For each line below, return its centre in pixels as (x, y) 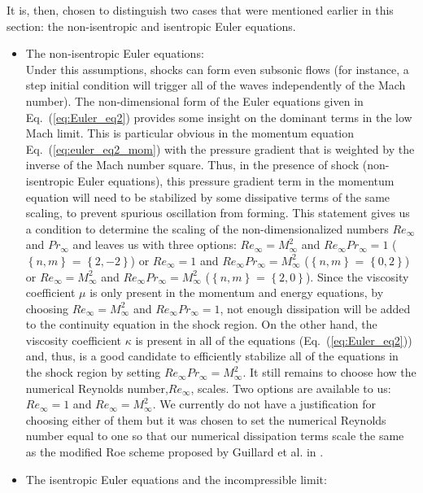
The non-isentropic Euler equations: (115, 53)
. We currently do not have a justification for (264, 404)
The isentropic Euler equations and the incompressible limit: (176, 479)
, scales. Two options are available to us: (291, 388)
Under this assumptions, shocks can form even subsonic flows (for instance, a (217, 69)
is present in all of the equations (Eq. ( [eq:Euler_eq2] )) (274, 340)
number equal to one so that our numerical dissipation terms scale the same (215, 436)
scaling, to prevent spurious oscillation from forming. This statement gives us (218, 213)
